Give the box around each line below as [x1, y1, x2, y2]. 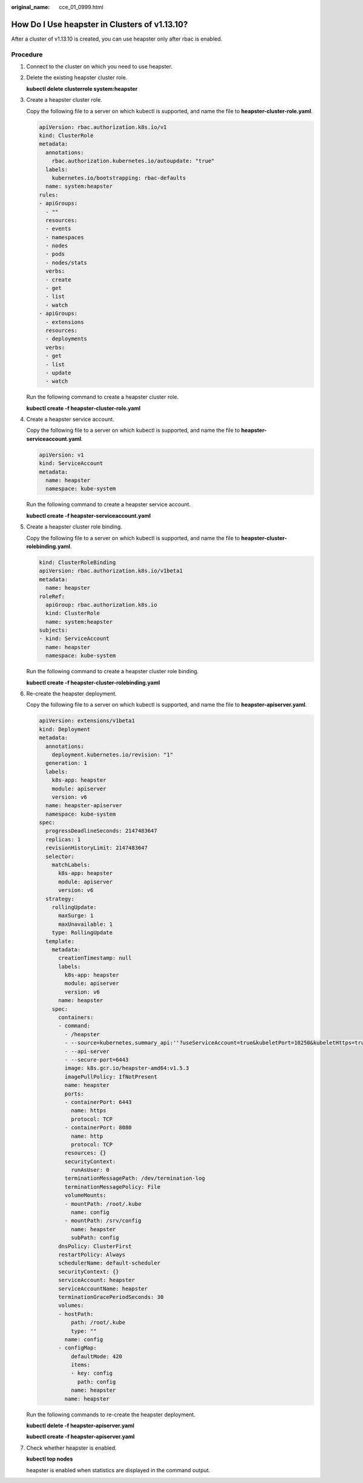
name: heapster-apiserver [45, 802, 122, 809]
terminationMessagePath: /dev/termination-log [64, 1175, 205, 1182]
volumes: [58, 1302, 84, 1309]
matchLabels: [51, 862, 91, 868]
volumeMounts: [64, 1192, 106, 1199]
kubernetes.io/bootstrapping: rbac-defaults [51, 174, 186, 181]
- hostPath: [58, 1310, 94, 1317]
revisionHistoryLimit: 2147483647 [45, 845, 148, 851]
